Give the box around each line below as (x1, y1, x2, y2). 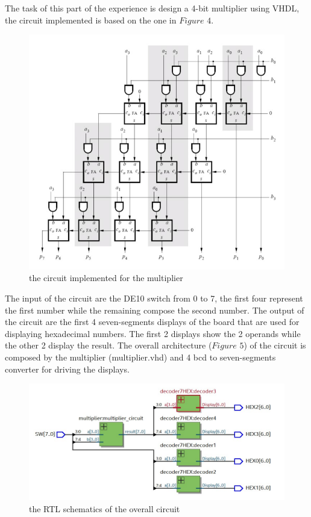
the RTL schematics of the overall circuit (29, 503, 180, 515)
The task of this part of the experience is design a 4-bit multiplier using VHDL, (5, 2, 300, 14)
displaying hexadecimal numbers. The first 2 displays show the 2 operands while (5, 327, 301, 339)
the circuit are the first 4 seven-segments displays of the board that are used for (5, 315, 300, 328)
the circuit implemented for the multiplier (29, 271, 183, 284)
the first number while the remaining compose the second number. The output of (5, 303, 304, 316)
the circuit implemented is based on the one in (5, 13, 177, 26)
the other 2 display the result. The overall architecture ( (5, 339, 212, 351)
